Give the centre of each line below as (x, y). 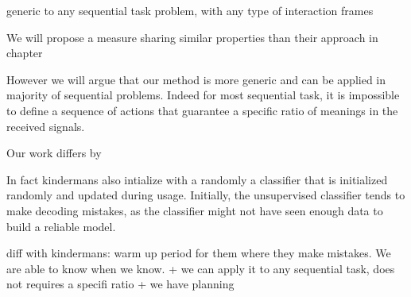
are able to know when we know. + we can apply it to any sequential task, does (201, 268)
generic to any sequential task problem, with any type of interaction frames (190, 10)
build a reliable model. (61, 226)
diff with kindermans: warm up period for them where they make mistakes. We (199, 253)
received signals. (46, 126)
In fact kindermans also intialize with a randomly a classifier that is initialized (197, 179)
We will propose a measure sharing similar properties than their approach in (192, 37)
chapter (25, 53)
